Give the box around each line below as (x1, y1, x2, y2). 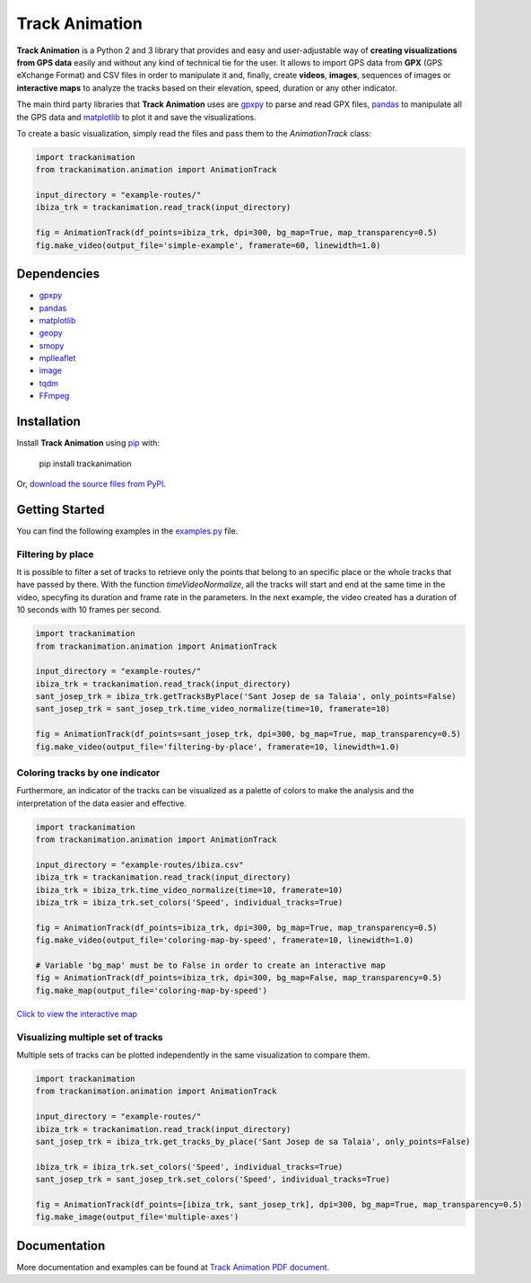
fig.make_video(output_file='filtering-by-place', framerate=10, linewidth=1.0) (35, 741, 400, 752)
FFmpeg (39, 391, 70, 402)
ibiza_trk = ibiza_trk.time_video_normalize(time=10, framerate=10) (35, 885, 344, 895)
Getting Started (16, 501, 105, 517)
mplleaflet (39, 353, 76, 364)
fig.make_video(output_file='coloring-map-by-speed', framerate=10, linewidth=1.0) (35, 935, 414, 945)
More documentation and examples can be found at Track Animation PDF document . (16, 1261, 330, 1272)
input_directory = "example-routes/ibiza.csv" (35, 859, 244, 870)
